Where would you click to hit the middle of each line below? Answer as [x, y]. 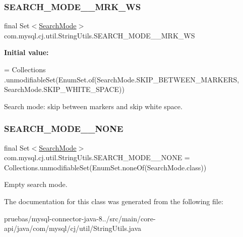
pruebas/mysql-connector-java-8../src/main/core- [80, 218]
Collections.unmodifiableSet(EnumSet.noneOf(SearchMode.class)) [105, 167]
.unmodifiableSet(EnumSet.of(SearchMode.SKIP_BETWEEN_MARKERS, [122, 79]
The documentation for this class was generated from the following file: [114, 201]
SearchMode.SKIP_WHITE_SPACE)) [64, 89]
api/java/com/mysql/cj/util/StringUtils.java [73, 228]
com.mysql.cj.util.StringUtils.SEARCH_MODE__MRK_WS [100, 35]
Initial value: [26, 52]
